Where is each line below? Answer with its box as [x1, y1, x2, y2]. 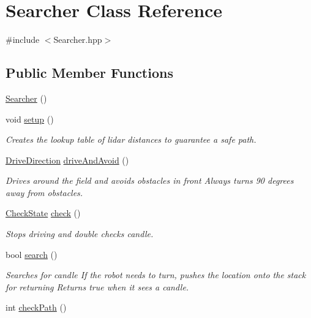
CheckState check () [6, 206, 81, 219]
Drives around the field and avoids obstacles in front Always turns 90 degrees [6, 174, 294, 187]
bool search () [6, 248, 58, 260]
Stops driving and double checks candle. [6, 227, 154, 240]
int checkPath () [6, 301, 67, 314]
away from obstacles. [6, 186, 83, 199]
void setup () [6, 112, 54, 125]
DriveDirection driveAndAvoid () [6, 153, 129, 166]
